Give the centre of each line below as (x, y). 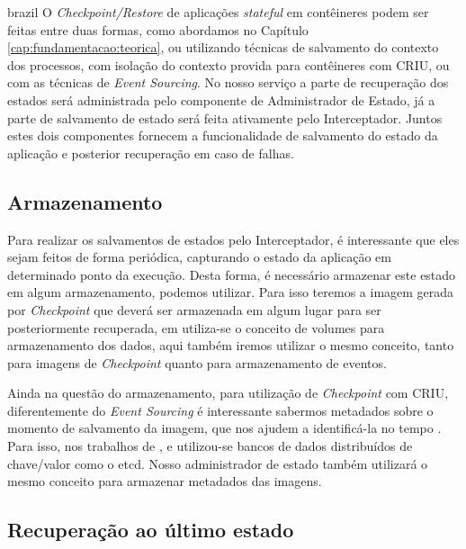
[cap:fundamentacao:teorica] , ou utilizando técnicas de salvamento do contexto (223, 47)
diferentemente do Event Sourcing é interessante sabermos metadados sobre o (220, 410)
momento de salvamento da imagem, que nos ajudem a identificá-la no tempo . (224, 428)
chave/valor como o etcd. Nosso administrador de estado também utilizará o (218, 463)
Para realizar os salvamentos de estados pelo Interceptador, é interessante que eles (233, 239)
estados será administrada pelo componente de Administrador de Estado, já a (221, 99)
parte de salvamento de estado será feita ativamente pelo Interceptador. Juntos (225, 117)
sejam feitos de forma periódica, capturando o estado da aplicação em (199, 257)
